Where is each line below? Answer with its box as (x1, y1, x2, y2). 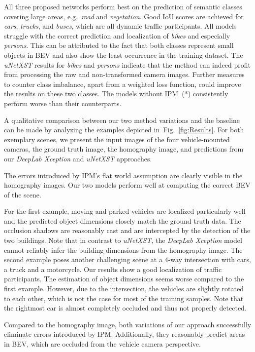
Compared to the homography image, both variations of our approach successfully (4, 319, 252, 329)
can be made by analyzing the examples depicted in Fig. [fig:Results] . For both (4, 124, 244, 135)
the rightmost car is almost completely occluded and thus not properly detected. (4, 303, 247, 313)
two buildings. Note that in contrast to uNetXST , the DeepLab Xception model (4, 235, 242, 245)
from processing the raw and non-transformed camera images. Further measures (4, 69, 245, 79)
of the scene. (4, 189, 41, 199)
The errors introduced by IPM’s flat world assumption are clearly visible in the (4, 170, 243, 180)
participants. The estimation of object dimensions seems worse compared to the (4, 274, 244, 284)
